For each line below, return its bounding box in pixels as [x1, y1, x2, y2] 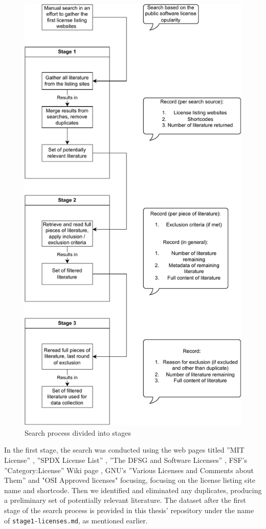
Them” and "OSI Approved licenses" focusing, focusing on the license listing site [4, 475, 255, 485]
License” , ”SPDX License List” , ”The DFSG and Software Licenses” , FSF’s [4, 455, 247, 465]
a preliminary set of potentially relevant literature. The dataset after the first [4, 495, 246, 505]
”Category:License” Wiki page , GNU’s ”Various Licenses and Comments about [4, 464, 254, 475]
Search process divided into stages [25, 427, 131, 438]
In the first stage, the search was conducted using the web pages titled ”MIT [4, 444, 245, 455]
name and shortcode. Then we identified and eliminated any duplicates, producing [4, 484, 262, 495]
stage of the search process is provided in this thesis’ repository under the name [4, 505, 254, 516]
